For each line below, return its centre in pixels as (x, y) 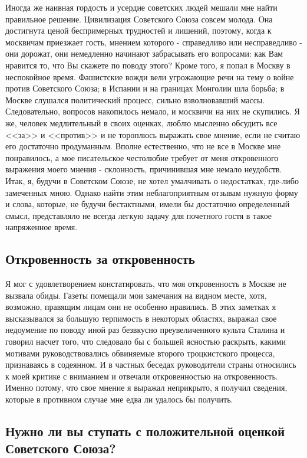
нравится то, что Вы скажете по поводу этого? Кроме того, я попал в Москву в (148, 65)
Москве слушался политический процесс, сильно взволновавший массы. (135, 99)
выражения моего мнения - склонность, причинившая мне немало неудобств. (144, 169)
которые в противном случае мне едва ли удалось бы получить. (119, 399)
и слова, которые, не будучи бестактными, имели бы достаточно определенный (148, 204)
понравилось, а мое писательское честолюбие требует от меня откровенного (142, 157)
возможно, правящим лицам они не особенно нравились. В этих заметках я (141, 307)
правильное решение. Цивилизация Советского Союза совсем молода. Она (139, 19)
